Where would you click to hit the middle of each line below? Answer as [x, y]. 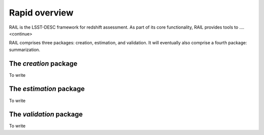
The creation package [43, 63]
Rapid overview [41, 13]
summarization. [25, 50]
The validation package [46, 114]
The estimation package [47, 89]
